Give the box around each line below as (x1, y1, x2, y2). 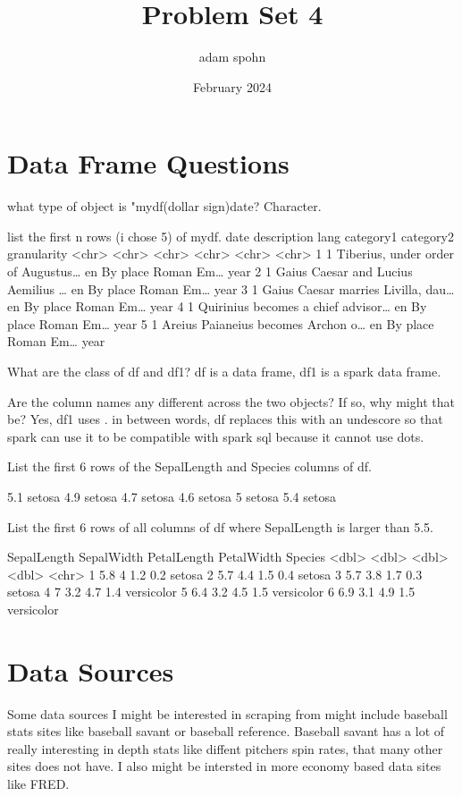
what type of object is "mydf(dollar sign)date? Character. (7, 197, 322, 216)
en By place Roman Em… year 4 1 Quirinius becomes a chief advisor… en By (7, 297, 427, 316)
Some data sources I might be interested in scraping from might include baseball (7, 704, 448, 723)
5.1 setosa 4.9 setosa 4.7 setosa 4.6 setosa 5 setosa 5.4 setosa (7, 487, 336, 505)
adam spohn (198, 47, 266, 66)
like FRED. (7, 775, 70, 793)
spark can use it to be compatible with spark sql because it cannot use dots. (7, 427, 424, 445)
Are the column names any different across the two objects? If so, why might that (7, 392, 455, 411)
